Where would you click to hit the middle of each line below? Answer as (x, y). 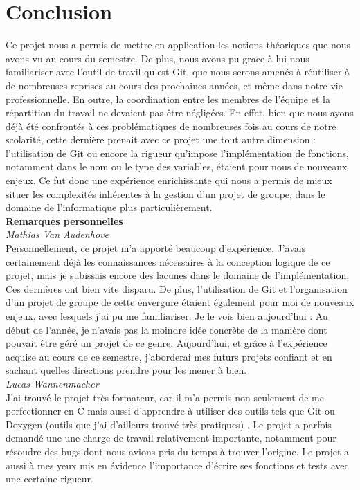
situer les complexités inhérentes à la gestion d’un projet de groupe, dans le (165, 193)
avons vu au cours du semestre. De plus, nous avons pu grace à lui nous (157, 58)
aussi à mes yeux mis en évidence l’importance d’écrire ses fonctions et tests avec (177, 465)
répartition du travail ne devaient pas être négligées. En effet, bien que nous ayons (180, 112)
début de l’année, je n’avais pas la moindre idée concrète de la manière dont (166, 329)
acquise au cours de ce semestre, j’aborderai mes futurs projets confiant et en (169, 356)
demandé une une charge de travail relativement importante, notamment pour (171, 438)
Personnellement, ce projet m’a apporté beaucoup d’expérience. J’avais (156, 248)
